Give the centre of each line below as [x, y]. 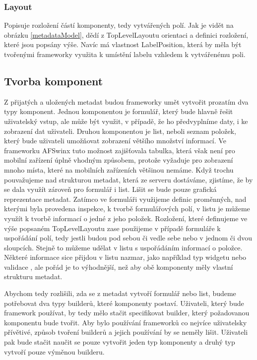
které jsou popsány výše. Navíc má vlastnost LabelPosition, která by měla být [123, 44]
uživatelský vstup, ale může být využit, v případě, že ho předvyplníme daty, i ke [126, 121]
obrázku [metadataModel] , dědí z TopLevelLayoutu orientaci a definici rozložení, [126, 34]
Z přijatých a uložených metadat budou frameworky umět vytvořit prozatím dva [126, 101]
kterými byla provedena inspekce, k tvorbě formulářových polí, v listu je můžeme [127, 209]
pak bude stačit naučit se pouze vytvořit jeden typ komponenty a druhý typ [120, 342]
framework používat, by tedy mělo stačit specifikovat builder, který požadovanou [127, 313]
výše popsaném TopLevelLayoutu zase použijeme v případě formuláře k [112, 228]
